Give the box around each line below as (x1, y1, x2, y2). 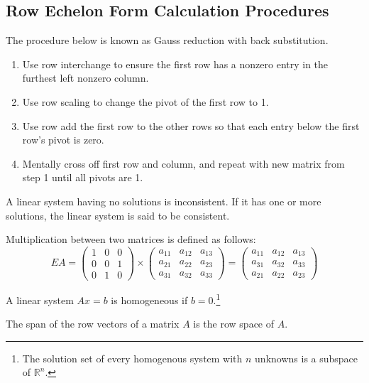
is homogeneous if (111, 292, 188, 307)
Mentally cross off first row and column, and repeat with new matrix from (22, 156, 345, 171)
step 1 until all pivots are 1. (22, 170, 143, 185)
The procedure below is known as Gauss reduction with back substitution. (6, 33, 329, 48)
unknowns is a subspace (255, 350, 358, 365)
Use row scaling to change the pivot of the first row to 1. (22, 94, 269, 109)
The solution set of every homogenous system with (22, 350, 243, 365)
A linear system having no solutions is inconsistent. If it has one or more (6, 193, 321, 208)
